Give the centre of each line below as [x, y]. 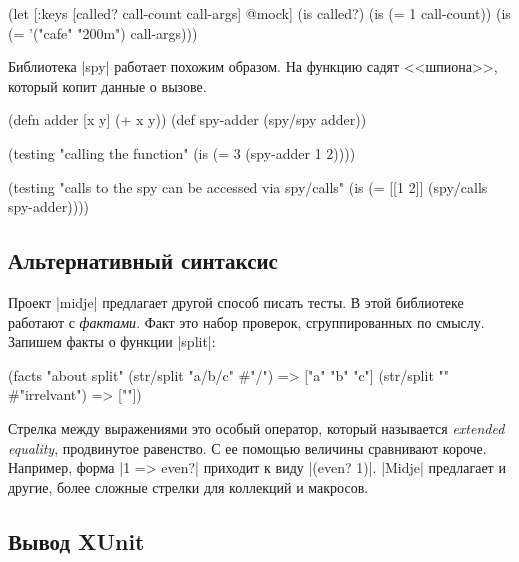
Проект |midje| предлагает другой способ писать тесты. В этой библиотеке [236, 301]
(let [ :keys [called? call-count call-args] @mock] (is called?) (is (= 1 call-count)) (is [259, 13]
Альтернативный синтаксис [143, 260]
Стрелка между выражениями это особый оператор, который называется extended [256, 427]
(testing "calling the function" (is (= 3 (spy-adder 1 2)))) [182, 152]
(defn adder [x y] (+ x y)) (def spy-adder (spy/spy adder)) [187, 119]
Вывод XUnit [76, 540]
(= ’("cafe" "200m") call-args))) [103, 32]
